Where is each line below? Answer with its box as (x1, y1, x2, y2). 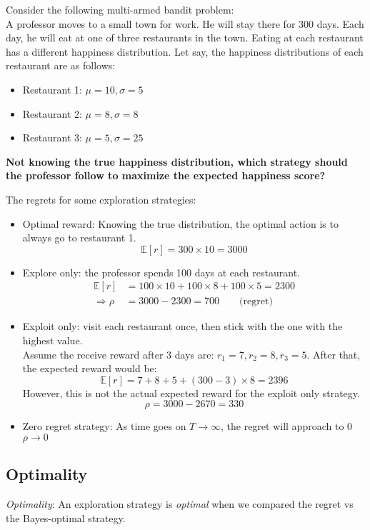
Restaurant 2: (22, 106, 82, 121)
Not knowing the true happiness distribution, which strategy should (6, 154, 348, 169)
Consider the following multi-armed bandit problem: (6, 2, 234, 16)
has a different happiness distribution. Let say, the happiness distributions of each (6, 44, 364, 59)
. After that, (306, 346, 361, 361)
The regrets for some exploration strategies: (6, 191, 196, 206)
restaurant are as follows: (6, 58, 116, 73)
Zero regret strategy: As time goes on (22, 419, 186, 434)
